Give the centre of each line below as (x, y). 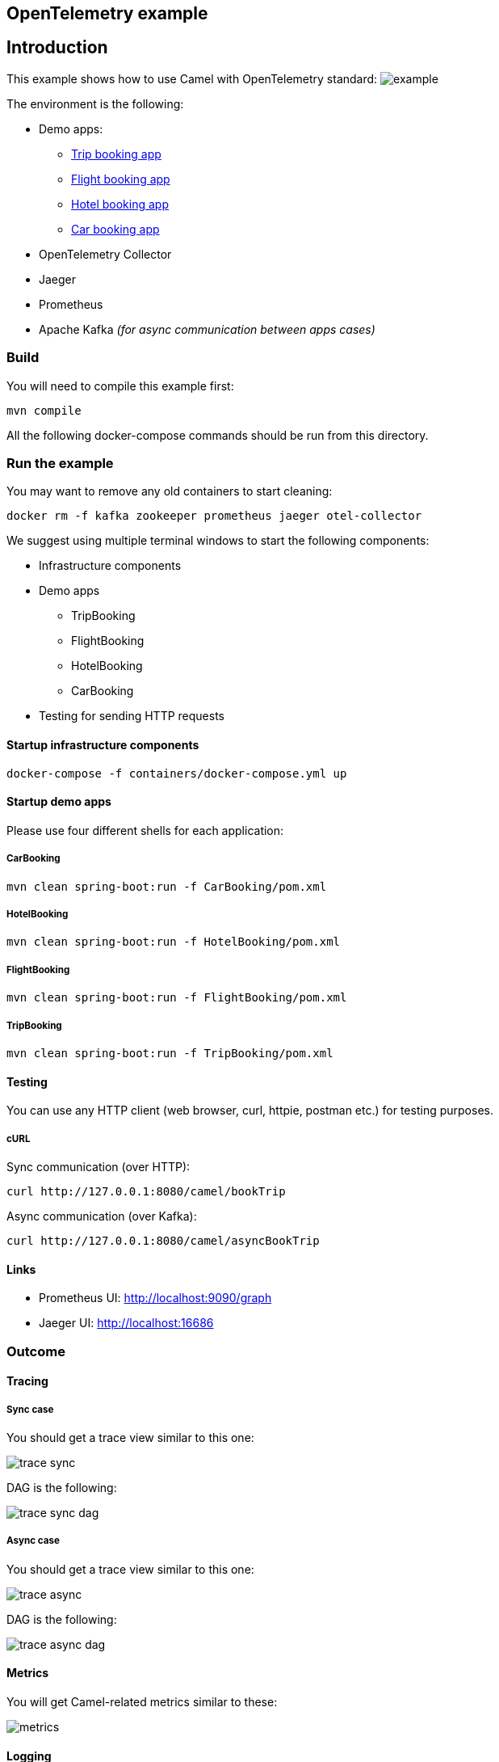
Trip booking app (116, 154)
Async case (33, 1541)
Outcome (36, 1351)
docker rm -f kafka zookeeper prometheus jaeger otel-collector (214, 516)
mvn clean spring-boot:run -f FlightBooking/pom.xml (177, 998)
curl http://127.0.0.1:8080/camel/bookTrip (146, 1191)
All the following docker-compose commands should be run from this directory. (218, 435)
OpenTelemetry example (107, 13)
